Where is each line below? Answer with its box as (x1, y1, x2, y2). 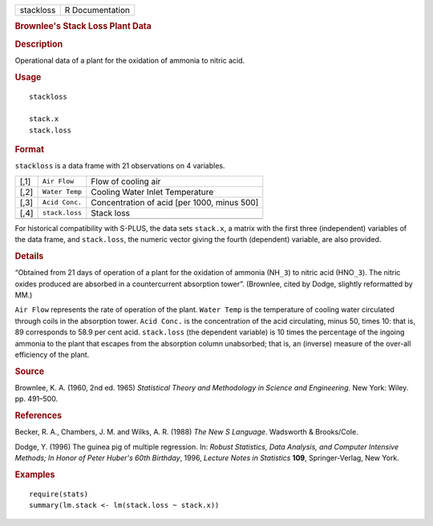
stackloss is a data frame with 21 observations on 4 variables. (14, 161, 225, 171)
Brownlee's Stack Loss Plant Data (14, 21, 152, 32)
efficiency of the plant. (14, 350, 90, 359)
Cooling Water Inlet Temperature (91, 186, 214, 197)
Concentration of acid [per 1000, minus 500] (91, 196, 259, 208)
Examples (14, 469, 55, 480)
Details (14, 250, 44, 261)
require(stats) (29, 489, 89, 499)
